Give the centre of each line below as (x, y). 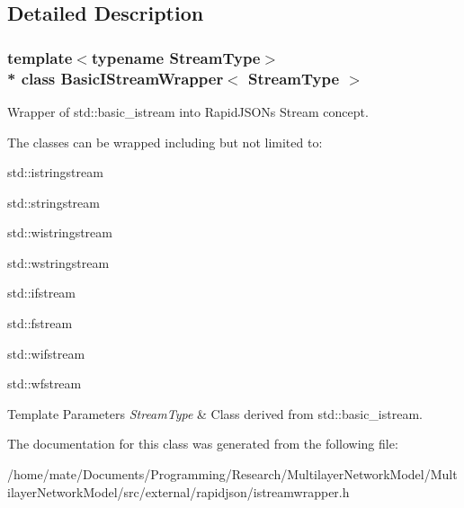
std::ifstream (42, 293)
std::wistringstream (60, 232)
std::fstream (40, 323)
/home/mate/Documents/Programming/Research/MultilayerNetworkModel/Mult (232, 474)
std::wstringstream (58, 262)
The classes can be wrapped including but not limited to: (165, 142)
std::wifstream (46, 353)
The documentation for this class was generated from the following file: (203, 444)
